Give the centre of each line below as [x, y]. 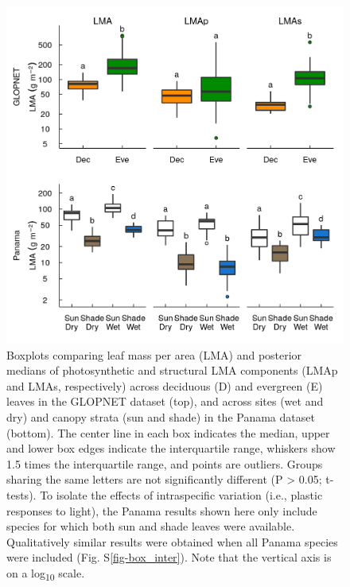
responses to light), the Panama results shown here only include [162, 510]
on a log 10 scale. [46, 573]
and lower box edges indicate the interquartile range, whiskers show [171, 448]
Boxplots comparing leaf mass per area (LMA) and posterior [154, 354]
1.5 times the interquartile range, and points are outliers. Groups [165, 463]
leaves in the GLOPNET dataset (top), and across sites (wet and [165, 401]
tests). [21, 494]
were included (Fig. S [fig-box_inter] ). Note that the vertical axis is [169, 557]
